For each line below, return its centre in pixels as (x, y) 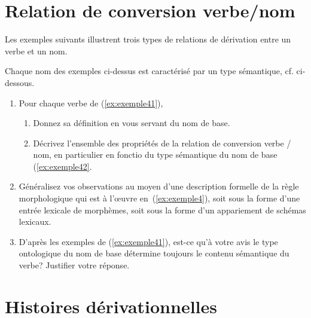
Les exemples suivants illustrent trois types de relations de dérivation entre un (148, 39)
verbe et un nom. (36, 51)
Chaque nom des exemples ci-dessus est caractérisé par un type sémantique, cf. (149, 71)
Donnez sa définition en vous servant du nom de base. (132, 123)
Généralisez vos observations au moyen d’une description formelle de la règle (159, 186)
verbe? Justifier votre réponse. (74, 265)
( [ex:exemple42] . (62, 166)
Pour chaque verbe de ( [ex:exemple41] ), (91, 103)
